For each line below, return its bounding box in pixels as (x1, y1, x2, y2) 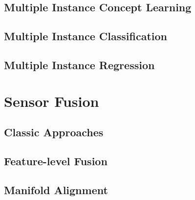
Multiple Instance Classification (4, 28, 167, 44)
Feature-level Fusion (4, 153, 108, 168)
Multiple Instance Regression (4, 57, 155, 72)
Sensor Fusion (4, 91, 99, 111)
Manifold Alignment (4, 182, 108, 197)
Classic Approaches (4, 125, 104, 140)
